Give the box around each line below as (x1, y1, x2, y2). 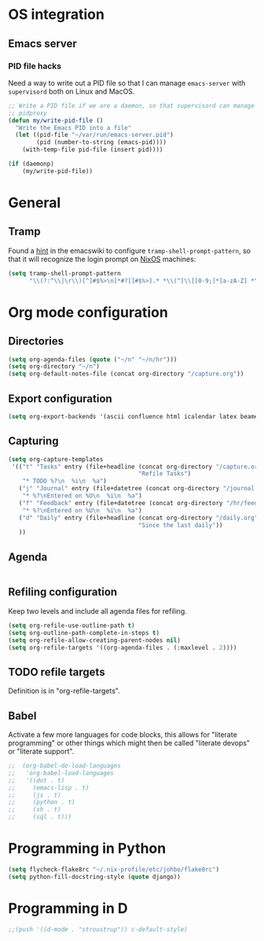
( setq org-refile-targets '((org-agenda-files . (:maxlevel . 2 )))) (8, 644, 237, 651)
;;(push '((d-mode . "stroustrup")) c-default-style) (8, 925, 189, 933)
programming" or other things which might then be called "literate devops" (8, 738, 250, 747)
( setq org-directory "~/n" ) (8, 363, 101, 371)
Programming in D (8, 899, 128, 917)
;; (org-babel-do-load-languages (8, 762, 122, 769)
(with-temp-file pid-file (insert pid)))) (22, 146, 163, 154)
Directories (8, 334, 64, 348)
